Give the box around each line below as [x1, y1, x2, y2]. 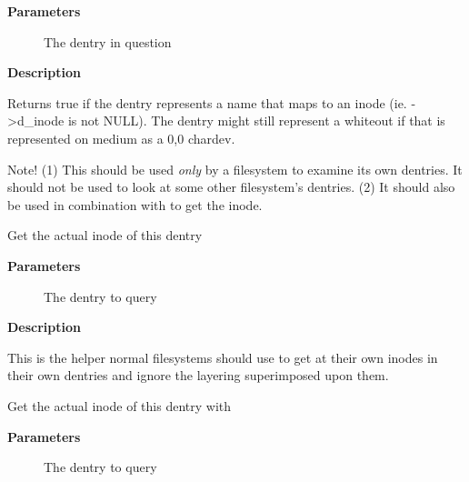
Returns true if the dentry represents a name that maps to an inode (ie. [7, 93, 407, 112]
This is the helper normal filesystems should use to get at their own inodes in [7, 347, 438, 367]
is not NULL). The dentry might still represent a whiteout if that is [67, 111, 445, 130]
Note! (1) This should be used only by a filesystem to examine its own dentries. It [7, 159, 463, 178]
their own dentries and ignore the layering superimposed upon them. [7, 366, 389, 385]
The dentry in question [44, 32, 172, 51]
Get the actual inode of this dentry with [7, 396, 232, 415]
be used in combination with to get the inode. [7, 195, 263, 214]
